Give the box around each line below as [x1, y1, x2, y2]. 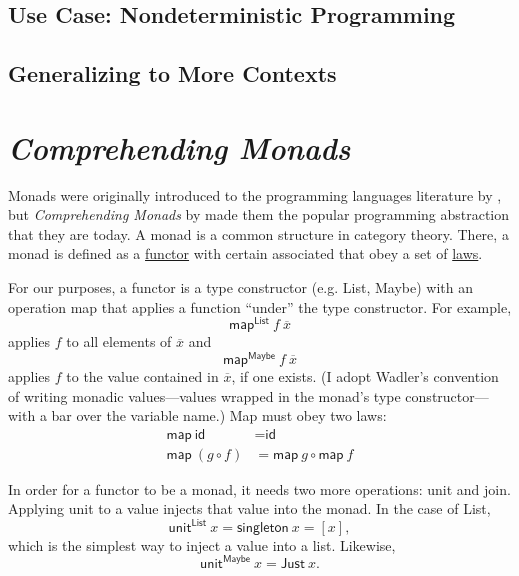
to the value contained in [66, 366, 219, 386]
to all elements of [66, 331, 172, 352]
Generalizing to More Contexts [8, 58, 337, 89]
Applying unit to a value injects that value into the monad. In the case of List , [8, 498, 491, 519]
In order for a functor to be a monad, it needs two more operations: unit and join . [8, 478, 511, 499]
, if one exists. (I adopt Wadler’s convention [231, 366, 499, 386]
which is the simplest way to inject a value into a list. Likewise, [8, 534, 396, 555]
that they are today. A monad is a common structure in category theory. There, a [8, 223, 509, 244]
